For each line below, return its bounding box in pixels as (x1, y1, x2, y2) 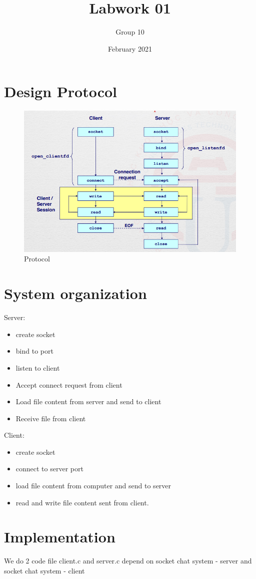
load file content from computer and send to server (15, 480, 171, 491)
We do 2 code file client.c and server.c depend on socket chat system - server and (4, 555, 252, 566)
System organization (4, 283, 147, 304)
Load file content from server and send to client (15, 396, 161, 407)
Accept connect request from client (15, 379, 122, 390)
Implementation (4, 526, 115, 547)
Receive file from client (15, 413, 86, 423)
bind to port (15, 346, 53, 356)
